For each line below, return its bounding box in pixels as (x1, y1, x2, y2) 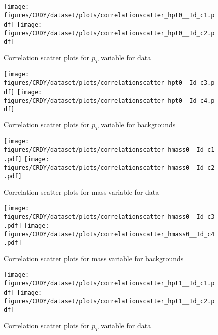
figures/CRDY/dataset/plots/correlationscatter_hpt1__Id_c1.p (4, 279, 215, 287)
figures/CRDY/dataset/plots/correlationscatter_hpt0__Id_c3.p (4, 79, 215, 86)
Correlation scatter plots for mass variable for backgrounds (4, 253, 184, 264)
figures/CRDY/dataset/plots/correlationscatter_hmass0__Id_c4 (4, 231, 215, 238)
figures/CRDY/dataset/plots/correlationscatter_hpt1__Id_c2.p (4, 297, 215, 305)
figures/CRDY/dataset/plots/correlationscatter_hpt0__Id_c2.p (4, 29, 215, 37)
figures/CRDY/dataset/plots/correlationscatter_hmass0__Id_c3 (4, 213, 215, 220)
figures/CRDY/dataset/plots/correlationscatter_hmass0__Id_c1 (4, 146, 215, 153)
